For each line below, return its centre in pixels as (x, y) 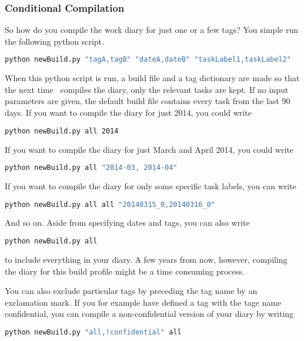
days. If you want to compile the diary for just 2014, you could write (128, 113)
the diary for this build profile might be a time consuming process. (125, 271)
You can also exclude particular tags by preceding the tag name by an (131, 291)
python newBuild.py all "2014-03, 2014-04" (91, 168)
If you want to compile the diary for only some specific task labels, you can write (151, 186)
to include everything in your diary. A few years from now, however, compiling (146, 259)
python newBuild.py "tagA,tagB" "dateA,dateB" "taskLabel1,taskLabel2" (148, 60)
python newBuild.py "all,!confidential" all (93, 332)
